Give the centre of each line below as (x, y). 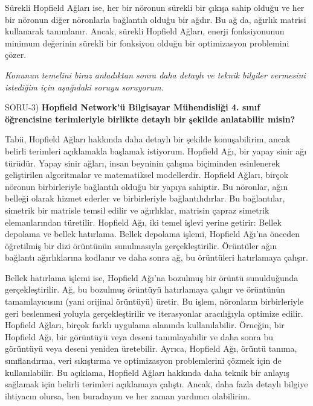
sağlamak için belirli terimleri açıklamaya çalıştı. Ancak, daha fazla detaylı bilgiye (156, 384)
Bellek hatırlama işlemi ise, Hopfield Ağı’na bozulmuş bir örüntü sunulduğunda (152, 277)
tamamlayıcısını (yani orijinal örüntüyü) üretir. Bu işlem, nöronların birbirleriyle (154, 301)
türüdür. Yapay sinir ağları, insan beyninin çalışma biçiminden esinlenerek (143, 163)
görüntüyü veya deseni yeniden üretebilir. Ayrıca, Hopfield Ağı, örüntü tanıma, (151, 348)
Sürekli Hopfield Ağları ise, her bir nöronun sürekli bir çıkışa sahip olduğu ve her (155, 7)
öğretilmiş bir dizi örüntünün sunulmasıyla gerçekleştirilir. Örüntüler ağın (141, 245)
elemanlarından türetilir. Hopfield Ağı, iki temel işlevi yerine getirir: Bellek (143, 222)
